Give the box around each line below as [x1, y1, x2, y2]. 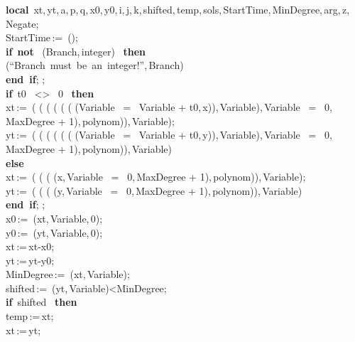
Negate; [6, 16, 39, 31]
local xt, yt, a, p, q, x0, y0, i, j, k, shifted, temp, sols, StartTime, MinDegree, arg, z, [6, 2, 350, 16]
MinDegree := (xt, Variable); [6, 267, 130, 282]
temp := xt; [6, 309, 54, 324]
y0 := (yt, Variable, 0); [6, 225, 103, 240]
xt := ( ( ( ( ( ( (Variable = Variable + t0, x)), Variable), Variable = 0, [6, 100, 332, 114]
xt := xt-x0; [6, 239, 55, 254]
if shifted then [6, 294, 77, 309]
